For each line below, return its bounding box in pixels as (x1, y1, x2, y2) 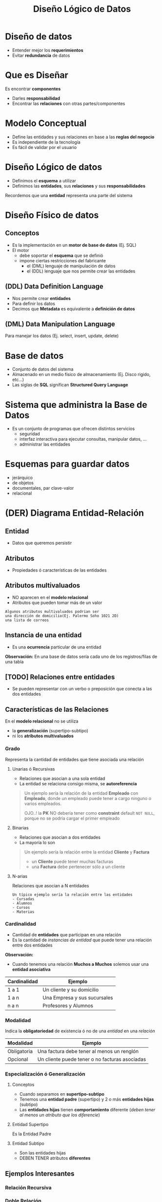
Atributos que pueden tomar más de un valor (12, 600, 102, 605)
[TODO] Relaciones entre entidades (5, 673, 115, 681)
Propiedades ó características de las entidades (12, 567, 107, 573)
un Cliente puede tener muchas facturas (31, 858, 114, 864)
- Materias (12, 909, 35, 914)
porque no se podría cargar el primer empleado (24, 815, 120, 821)
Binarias (12, 825, 29, 830)
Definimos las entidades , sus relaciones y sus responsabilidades (12, 183, 145, 189)
